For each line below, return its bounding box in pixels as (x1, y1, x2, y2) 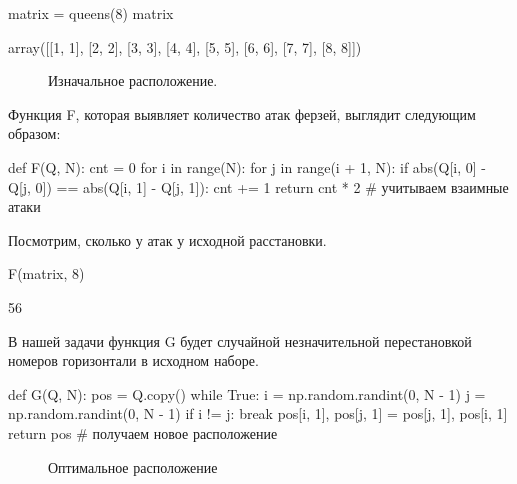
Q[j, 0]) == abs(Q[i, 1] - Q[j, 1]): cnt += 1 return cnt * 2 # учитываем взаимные (8, 176, 509, 197)
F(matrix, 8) (8, 263, 85, 284)
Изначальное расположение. (48, 70, 218, 91)
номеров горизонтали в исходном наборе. (8, 350, 259, 371)
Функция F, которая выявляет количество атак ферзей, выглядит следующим (8, 103, 476, 124)
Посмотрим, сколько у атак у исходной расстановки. (8, 229, 327, 250)
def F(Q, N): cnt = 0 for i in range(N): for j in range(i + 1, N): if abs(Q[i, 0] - (8, 156, 487, 177)
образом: (8, 123, 61, 144)
